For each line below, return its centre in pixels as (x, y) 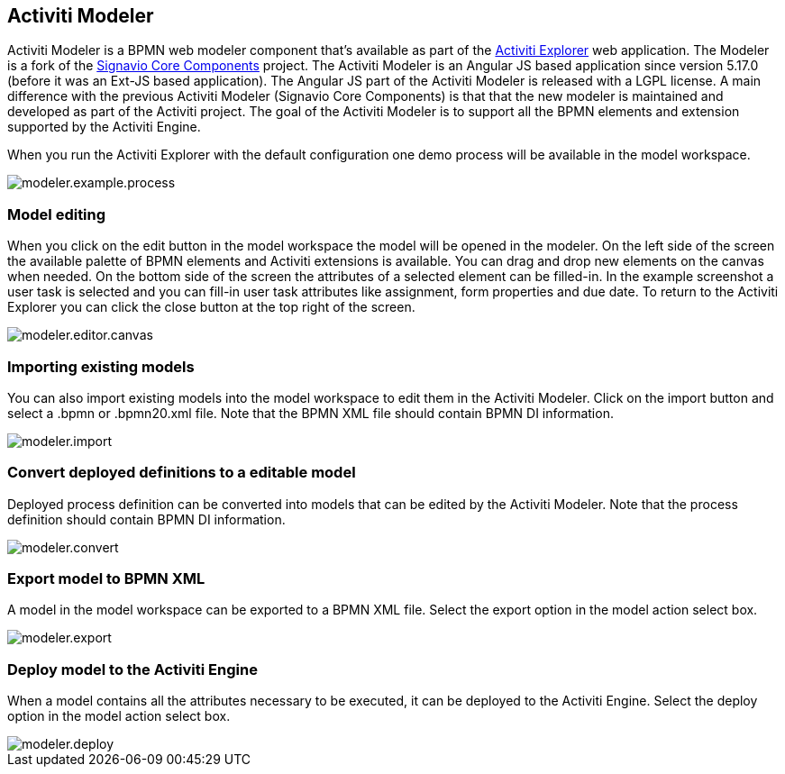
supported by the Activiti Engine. (104, 127)
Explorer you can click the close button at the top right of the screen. (211, 307)
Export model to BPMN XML (106, 579)
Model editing (57, 214)
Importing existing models (101, 366)
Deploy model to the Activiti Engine (132, 669)
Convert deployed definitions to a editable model (182, 473)
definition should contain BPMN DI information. (146, 519)
